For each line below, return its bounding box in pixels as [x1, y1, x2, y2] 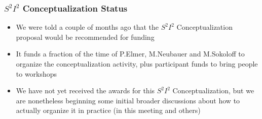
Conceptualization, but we [172, 85, 254, 96]
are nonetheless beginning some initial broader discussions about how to [16, 95, 240, 105]
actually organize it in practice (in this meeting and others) [16, 105, 201, 115]
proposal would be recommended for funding [16, 31, 155, 42]
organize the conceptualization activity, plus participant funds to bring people [16, 58, 258, 69]
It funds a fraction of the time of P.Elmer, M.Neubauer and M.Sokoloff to [16, 48, 245, 59]
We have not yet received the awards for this [16, 85, 155, 96]
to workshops [16, 68, 57, 79]
